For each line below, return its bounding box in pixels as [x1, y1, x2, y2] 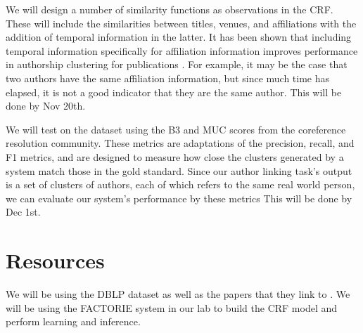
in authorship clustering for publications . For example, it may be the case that [6, 57, 348, 72]
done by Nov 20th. [6, 98, 86, 113]
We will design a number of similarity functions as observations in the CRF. [6, 2, 333, 16]
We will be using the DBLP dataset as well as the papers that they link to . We [6, 287, 350, 301]
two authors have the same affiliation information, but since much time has [6, 70, 330, 85]
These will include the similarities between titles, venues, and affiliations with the [6, 15, 357, 30]
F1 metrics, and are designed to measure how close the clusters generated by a [6, 149, 344, 164]
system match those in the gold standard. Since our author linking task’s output [6, 163, 352, 178]
